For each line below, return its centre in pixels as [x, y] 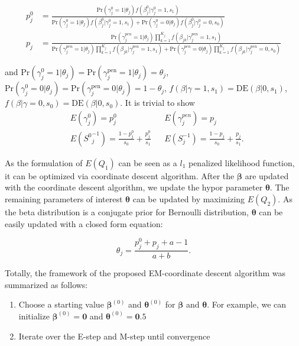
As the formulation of [44, 162]
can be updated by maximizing [189, 199]
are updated [267, 175]
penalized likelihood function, [241, 162]
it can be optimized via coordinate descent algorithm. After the [120, 175]
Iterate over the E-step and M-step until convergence [114, 336]
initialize [34, 316]
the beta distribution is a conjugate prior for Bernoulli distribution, [127, 212]
